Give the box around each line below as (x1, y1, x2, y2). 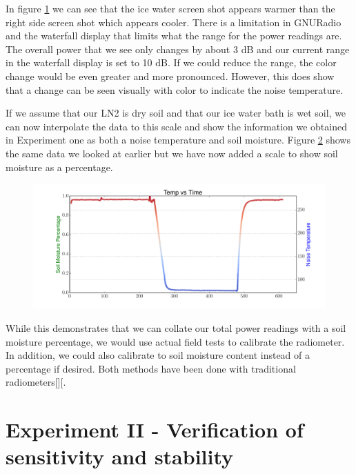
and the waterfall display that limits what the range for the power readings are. (6, 28, 342, 43)
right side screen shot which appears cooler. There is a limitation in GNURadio (6, 14, 342, 29)
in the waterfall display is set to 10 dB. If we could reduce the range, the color (6, 55, 337, 70)
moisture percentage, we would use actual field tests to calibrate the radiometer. (6, 334, 345, 348)
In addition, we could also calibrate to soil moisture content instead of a (6, 348, 310, 362)
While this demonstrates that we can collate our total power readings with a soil (6, 321, 346, 335)
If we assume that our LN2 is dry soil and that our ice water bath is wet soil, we (6, 106, 346, 120)
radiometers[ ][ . (6, 375, 66, 389)
